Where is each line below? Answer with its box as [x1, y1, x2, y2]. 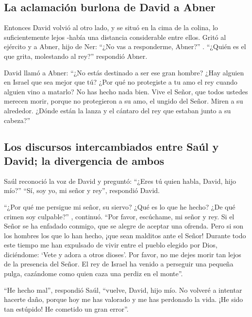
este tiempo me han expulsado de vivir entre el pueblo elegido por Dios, [4, 240, 218, 250]
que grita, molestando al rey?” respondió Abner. [4, 51, 148, 61]
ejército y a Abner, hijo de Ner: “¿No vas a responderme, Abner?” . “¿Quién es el [4, 41, 246, 52]
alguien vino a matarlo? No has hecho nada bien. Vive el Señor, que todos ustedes [4, 86, 248, 96]
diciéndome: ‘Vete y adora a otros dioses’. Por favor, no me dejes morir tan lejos [4, 249, 241, 259]
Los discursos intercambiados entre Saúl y [4, 139, 219, 154]
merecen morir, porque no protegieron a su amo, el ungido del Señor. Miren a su [4, 96, 243, 106]
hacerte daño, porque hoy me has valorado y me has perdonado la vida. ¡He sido [4, 294, 243, 304]
